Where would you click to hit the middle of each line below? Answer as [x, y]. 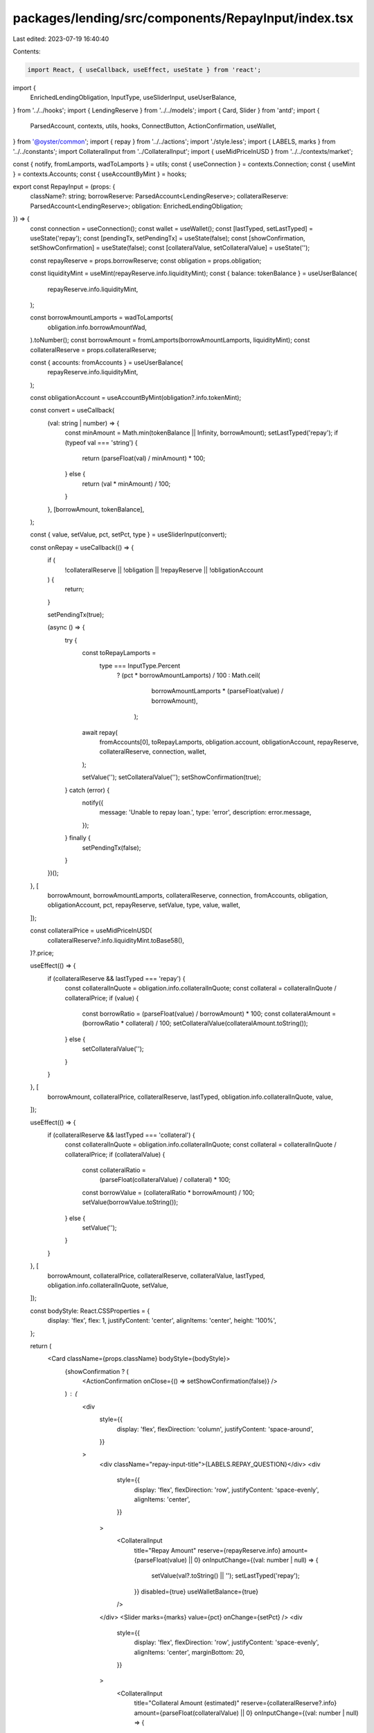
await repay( [100, 732]
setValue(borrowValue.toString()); [130, 1202]
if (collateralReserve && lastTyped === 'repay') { [116, 978]
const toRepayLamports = [119, 653]
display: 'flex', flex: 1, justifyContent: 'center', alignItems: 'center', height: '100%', [162, 1321]
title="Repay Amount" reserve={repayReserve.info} [207, 1550]
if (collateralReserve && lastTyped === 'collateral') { [121, 1135]
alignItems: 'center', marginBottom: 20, [189, 1652]
